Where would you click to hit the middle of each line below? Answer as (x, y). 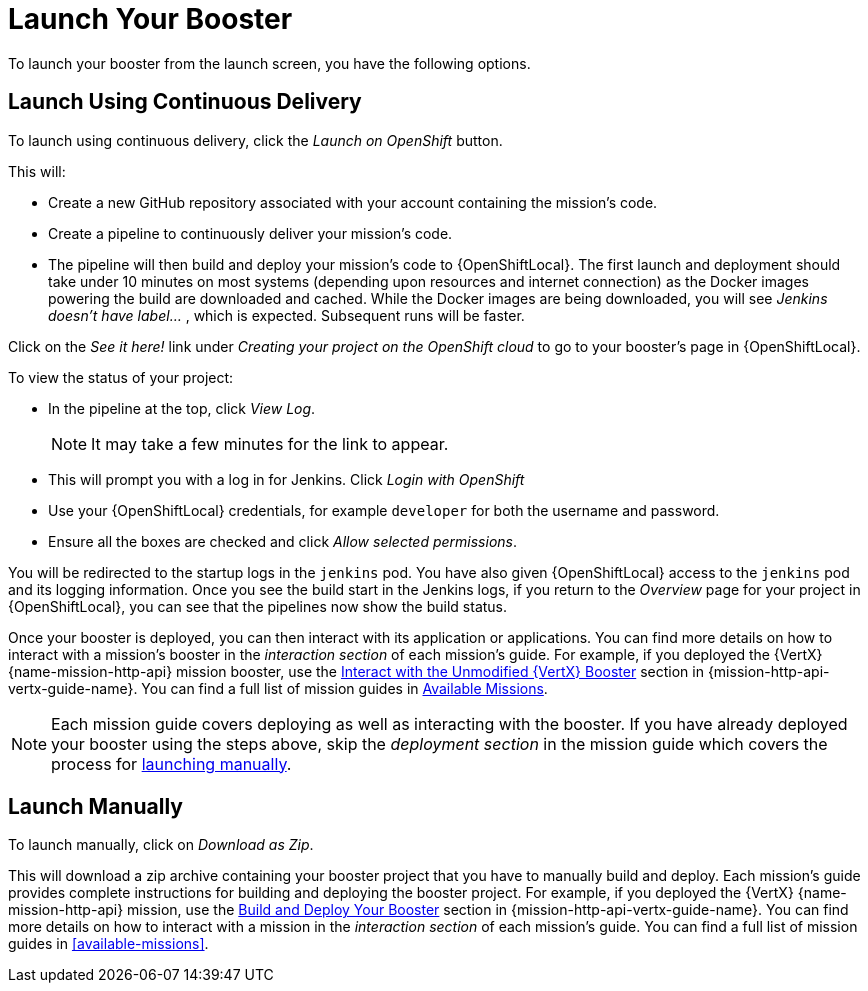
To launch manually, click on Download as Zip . (161, 845)
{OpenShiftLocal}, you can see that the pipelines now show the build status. (258, 606)
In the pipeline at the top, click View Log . (182, 408)
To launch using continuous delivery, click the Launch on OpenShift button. (255, 140)
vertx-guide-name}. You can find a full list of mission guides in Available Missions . (278, 688)
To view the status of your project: (121, 377)
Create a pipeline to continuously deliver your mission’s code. (250, 233)
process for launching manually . (171, 763)
